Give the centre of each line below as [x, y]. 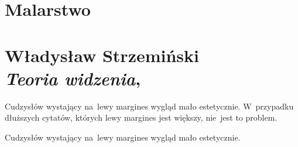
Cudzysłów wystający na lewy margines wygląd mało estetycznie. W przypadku [149, 106]
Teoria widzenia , [73, 78]
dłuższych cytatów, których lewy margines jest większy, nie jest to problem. [141, 117]
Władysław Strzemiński [102, 55]
